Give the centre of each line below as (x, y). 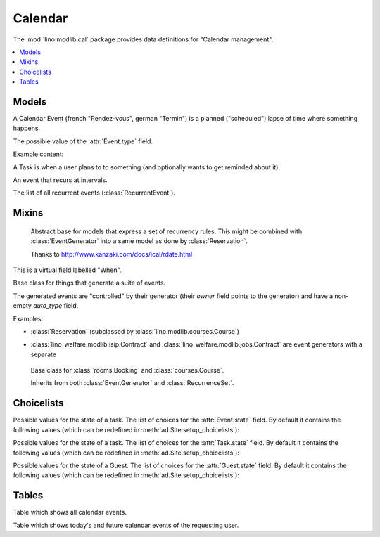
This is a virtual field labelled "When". (67, 270)
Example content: (38, 154)
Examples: (28, 318)
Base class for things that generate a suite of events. (89, 283)
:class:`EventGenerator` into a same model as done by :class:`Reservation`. (139, 241)
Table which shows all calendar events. (70, 512)
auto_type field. (56, 306)
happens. (27, 128)
